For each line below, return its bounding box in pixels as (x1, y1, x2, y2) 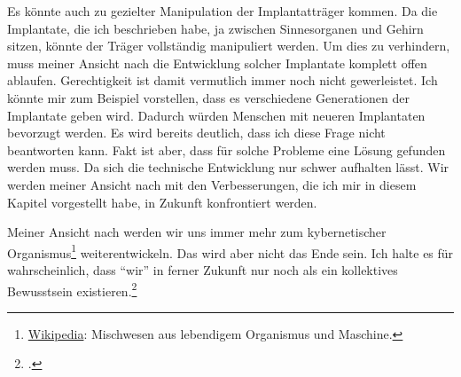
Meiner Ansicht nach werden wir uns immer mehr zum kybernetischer (7, 223, 387, 241)
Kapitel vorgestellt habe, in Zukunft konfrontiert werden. (7, 192, 317, 211)
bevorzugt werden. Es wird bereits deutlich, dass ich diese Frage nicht (7, 123, 386, 142)
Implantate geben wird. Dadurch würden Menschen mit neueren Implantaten (7, 106, 426, 124)
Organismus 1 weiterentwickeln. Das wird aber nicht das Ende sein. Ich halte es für (7, 240, 454, 262)
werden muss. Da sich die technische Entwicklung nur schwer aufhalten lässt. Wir (7, 158, 449, 177)
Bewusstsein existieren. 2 (7, 279, 137, 300)
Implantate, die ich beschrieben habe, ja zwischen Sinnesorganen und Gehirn (7, 19, 424, 37)
